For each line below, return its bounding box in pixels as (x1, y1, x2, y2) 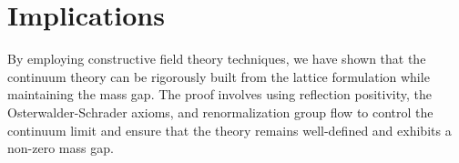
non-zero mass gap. (7, 138, 114, 158)
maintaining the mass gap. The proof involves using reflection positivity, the (7, 85, 432, 104)
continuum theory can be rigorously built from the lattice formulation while (7, 66, 430, 86)
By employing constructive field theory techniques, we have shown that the (7, 49, 426, 68)
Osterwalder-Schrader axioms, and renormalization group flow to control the (7, 102, 433, 121)
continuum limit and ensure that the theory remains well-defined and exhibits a (7, 120, 452, 139)
